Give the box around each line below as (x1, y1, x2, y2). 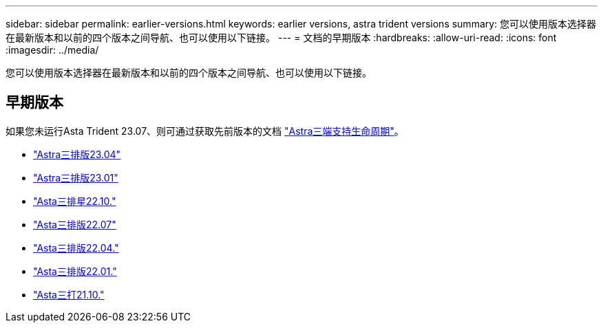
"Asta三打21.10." (33, 288, 105, 300)
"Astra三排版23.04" (33, 148, 121, 160)
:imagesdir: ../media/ (6, 44, 99, 56)
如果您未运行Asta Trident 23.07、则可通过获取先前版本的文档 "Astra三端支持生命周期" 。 (6, 124, 404, 137)
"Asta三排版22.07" (33, 218, 116, 230)
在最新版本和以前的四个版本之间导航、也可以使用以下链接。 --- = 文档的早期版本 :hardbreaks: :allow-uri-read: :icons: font (6, 32, 557, 43)
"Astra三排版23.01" (33, 171, 118, 184)
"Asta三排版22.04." (33, 241, 119, 254)
